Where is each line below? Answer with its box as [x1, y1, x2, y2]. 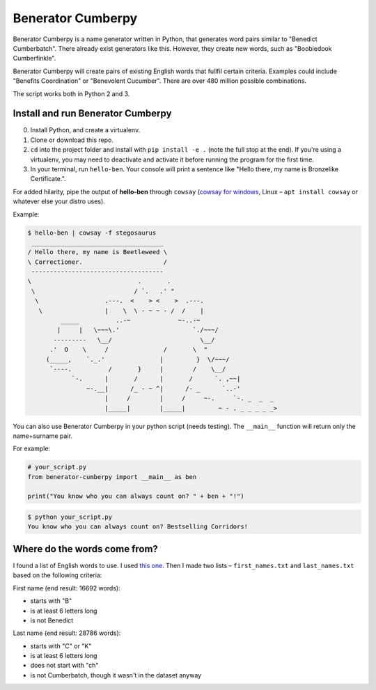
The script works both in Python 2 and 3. [13, 89, 130, 97]
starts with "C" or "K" [30, 641, 92, 650]
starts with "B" [30, 597, 72, 605]
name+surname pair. [13, 432, 72, 440]
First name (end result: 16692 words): [13, 583, 121, 592]
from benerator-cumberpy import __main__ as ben [27, 473, 197, 480]
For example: [13, 444, 51, 453]
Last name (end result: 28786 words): [13, 629, 121, 637]
